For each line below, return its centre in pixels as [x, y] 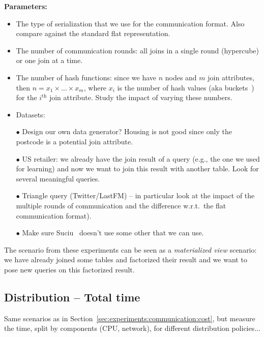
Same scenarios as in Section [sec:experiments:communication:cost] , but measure [130, 318]
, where [95, 87]
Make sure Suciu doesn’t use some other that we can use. [113, 233]
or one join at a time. [49, 60]
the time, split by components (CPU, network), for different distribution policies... [132, 328]
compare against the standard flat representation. [93, 33]
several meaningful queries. [58, 178]
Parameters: [26, 6]
